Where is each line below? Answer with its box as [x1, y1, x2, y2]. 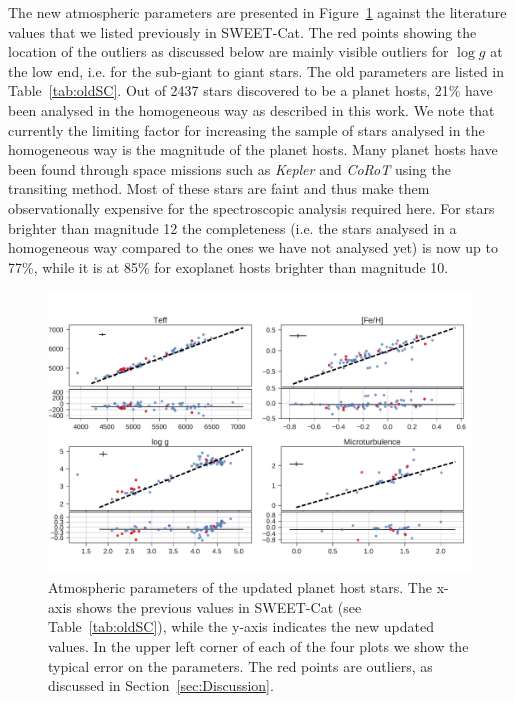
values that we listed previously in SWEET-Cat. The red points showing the [8, 21, 477, 42]
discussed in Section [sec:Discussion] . [48, 675, 274, 696]
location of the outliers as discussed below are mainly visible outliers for [8, 41, 449, 62]
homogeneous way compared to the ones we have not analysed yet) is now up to [8, 237, 498, 258]
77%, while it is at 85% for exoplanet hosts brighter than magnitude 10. [8, 256, 449, 277]
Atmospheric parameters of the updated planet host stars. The [48, 577, 432, 598]
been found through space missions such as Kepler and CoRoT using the [8, 158, 451, 179]
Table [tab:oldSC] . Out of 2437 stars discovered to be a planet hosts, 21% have [8, 80, 493, 101]
